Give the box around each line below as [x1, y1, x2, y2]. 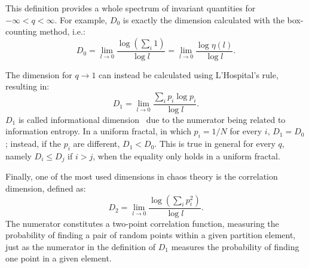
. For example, [54, 13, 108, 26]
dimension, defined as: [5, 182, 86, 195]
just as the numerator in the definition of [5, 240, 156, 252]
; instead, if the [5, 137, 62, 150]
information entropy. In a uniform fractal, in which [5, 125, 191, 137]
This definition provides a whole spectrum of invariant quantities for [5, 2, 256, 14]
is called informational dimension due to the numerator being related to [18, 113, 286, 125]
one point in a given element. [5, 252, 112, 264]
